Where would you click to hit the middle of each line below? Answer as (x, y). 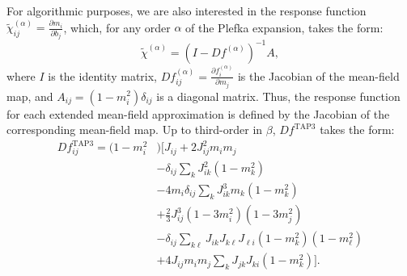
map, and (30, 96)
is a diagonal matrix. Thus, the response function (278, 96)
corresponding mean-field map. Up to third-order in (135, 130)
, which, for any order (117, 27)
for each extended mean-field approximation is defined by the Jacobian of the (198, 113)
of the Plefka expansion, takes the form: (284, 27)
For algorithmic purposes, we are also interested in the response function (187, 10)
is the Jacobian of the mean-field (318, 75)
